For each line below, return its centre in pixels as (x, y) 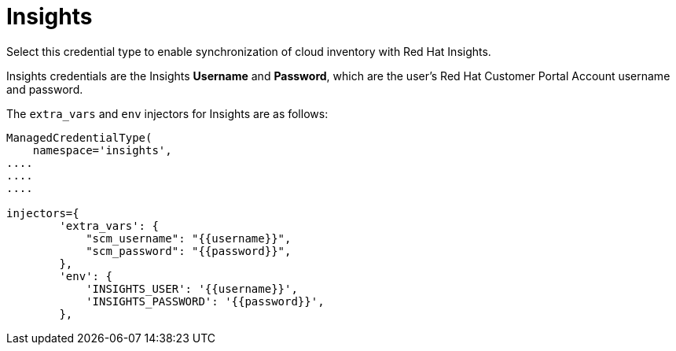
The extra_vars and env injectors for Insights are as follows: (167, 113)
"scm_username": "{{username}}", (189, 238)
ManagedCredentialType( (79, 137)
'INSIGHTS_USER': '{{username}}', (192, 288)
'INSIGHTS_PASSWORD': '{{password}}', (205, 301)
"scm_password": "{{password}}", (189, 251)
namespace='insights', (102, 150)
